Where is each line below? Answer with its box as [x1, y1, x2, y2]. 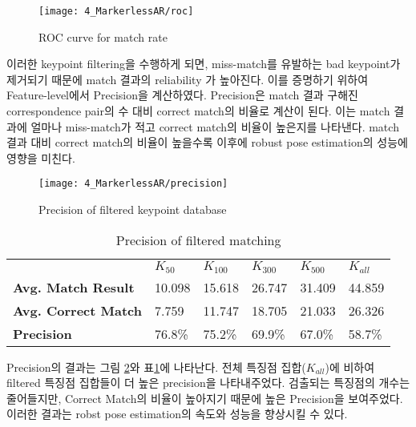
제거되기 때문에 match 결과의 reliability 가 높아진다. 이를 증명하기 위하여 [6, 70, 369, 87]
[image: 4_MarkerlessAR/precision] [38, 178, 228, 190]
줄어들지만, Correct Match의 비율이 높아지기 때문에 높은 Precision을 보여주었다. [6, 389, 403, 406]
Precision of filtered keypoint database [38, 201, 227, 218]
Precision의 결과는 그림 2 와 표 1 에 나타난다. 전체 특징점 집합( [6, 358, 306, 375]
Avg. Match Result [13, 277, 135, 296]
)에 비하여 [325, 358, 375, 375]
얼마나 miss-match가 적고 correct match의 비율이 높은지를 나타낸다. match [30, 118, 399, 135]
